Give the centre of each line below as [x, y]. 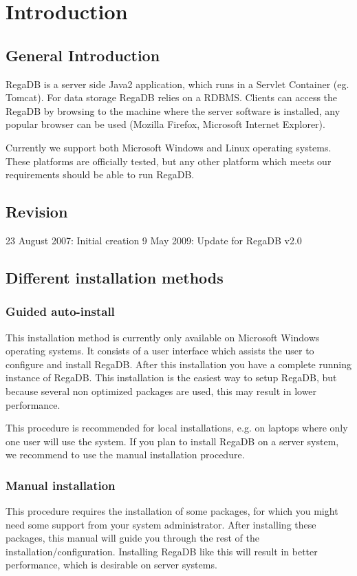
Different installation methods [115, 277]
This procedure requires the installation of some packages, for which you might [172, 511]
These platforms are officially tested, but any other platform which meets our [169, 161]
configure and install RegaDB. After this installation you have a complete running [179, 364]
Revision [37, 212]
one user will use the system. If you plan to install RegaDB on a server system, [172, 441]
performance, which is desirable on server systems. [111, 565]
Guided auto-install [60, 311]
